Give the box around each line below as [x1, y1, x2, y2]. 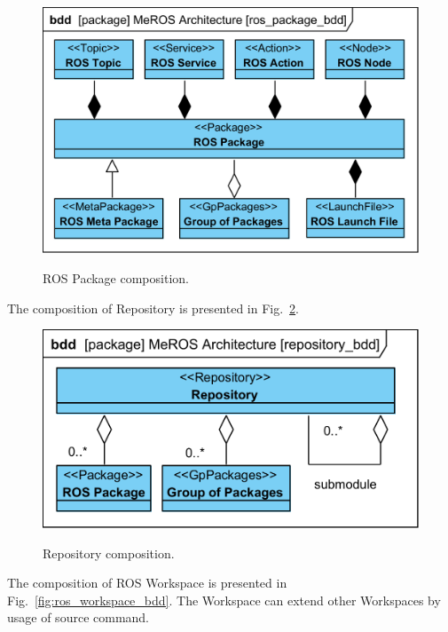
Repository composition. [43, 543, 175, 562]
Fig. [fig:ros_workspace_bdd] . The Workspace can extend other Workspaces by [7, 590, 441, 609]
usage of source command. [7, 608, 150, 627]
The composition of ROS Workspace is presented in [7, 573, 287, 592]
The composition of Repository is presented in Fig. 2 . [7, 298, 300, 317]
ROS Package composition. [43, 269, 189, 288]
